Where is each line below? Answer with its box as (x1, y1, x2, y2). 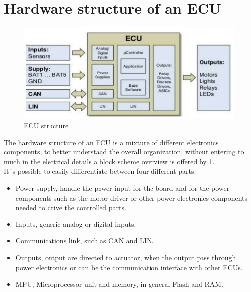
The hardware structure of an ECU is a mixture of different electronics (4, 137, 219, 147)
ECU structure (24, 120, 69, 131)
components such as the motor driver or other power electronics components (15, 192, 248, 203)
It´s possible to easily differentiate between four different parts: (4, 166, 196, 176)
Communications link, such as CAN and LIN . (15, 235, 154, 246)
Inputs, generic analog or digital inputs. (15, 219, 136, 229)
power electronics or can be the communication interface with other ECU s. (15, 262, 243, 272)
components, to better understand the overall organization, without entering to (4, 146, 244, 157)
